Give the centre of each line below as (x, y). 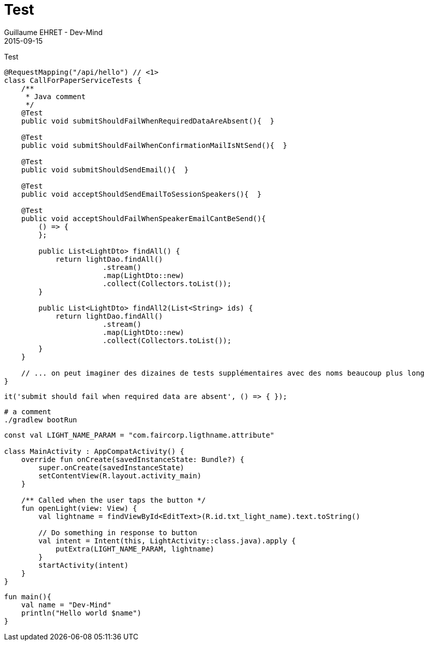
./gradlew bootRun (41, 420)
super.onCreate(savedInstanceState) (111, 467)
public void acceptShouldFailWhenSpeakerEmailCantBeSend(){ (144, 218)
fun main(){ (28, 596)
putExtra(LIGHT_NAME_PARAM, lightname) (135, 549)
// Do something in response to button (118, 532)
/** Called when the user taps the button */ (113, 500)
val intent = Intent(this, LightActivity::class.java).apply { (167, 541)
